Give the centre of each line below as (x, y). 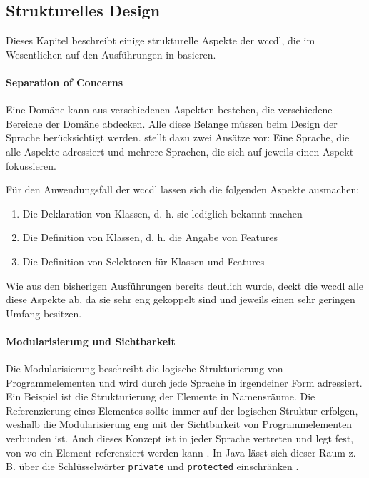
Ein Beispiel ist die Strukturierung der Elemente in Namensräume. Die (161, 396)
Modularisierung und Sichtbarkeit (91, 341)
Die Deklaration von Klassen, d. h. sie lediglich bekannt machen (162, 213)
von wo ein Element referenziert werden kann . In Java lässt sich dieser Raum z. (181, 452)
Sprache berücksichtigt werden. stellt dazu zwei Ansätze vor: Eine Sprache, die (178, 137)
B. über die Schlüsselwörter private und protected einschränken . (152, 466)
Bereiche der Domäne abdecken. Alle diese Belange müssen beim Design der (172, 123)
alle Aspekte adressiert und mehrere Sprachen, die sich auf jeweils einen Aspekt (180, 151)
